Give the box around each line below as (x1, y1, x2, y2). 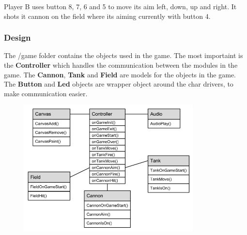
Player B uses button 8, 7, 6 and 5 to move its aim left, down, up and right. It (4, 1, 237, 11)
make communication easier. (4, 88, 88, 98)
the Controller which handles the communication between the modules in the (4, 60, 238, 70)
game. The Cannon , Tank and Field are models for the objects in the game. (4, 69, 236, 79)
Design (4, 31, 31, 44)
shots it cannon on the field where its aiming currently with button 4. (4, 11, 211, 21)
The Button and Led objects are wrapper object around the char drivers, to (4, 79, 233, 89)
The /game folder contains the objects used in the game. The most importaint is (4, 50, 243, 60)
